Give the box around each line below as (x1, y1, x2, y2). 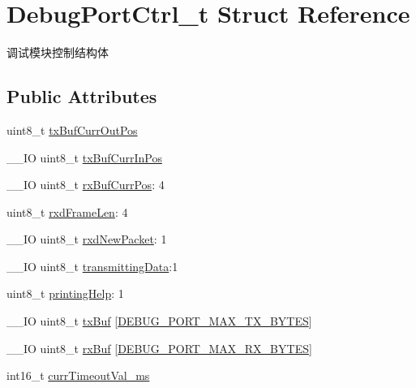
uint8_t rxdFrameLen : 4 (6, 203, 128, 220)
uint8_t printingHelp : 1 (6, 285, 124, 302)
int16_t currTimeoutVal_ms (6, 367, 150, 384)
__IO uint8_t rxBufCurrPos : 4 (6, 176, 165, 193)
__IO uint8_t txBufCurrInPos (6, 149, 162, 166)
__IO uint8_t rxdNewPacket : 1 (6, 231, 167, 248)
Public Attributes (6, 84, 157, 109)
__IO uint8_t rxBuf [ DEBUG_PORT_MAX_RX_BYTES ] (6, 339, 312, 356)
